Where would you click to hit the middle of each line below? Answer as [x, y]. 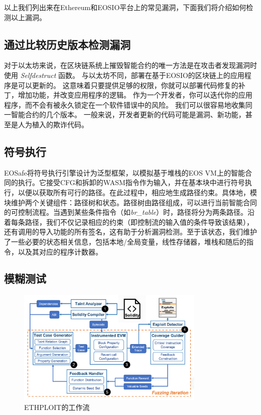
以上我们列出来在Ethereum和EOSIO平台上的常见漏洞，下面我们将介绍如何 [125, 7]
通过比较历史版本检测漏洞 [67, 44]
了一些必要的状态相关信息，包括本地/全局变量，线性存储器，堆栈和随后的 [125, 241]
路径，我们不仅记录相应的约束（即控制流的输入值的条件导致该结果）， [139, 222]
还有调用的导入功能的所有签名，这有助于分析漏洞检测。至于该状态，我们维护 [130, 232]
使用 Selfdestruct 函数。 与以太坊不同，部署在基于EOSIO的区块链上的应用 [124, 75]
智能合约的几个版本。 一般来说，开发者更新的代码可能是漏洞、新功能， [128, 114]
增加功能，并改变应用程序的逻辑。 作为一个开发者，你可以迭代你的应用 [135, 95]
